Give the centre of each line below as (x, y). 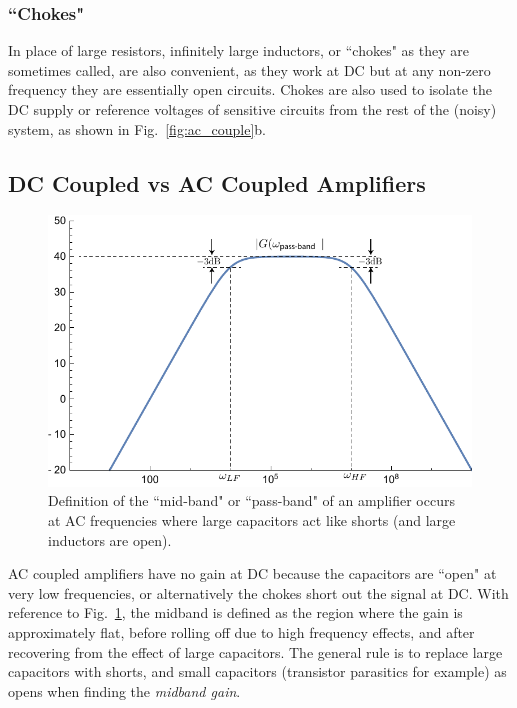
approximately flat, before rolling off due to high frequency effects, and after (241, 631)
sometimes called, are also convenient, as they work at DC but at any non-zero (249, 69)
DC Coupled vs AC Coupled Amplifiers (217, 182)
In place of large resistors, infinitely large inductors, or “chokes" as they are (238, 50)
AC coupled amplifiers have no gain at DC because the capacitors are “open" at (252, 573)
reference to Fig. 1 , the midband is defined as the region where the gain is (235, 612)
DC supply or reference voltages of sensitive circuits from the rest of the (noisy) (252, 109)
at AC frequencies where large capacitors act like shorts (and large (252, 519)
